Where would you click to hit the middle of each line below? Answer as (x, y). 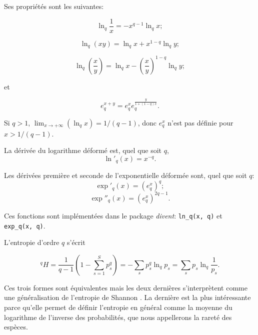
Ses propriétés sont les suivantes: (54, 6)
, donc (147, 122)
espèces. (16, 327)
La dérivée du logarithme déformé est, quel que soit (83, 150)
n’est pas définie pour (200, 122)
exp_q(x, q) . (25, 225)
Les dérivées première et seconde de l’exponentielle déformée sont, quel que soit (125, 175)
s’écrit (76, 242)
